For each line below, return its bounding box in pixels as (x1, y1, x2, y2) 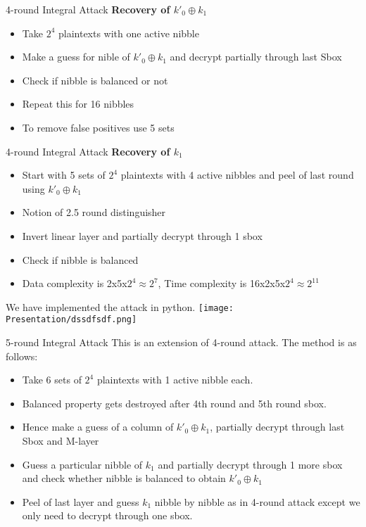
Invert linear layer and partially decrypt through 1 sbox (22, 228, 263, 243)
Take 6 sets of (22, 372, 82, 387)
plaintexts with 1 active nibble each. (96, 372, 253, 387)
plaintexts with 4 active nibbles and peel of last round (120, 167, 354, 182)
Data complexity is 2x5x (22, 276, 127, 291)
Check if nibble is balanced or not (22, 72, 168, 87)
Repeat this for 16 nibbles (22, 96, 134, 111)
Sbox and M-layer (22, 433, 99, 447)
